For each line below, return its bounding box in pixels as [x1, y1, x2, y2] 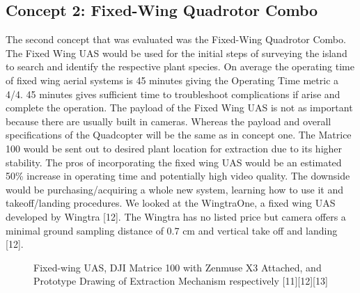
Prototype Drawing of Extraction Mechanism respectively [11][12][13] [33, 274, 328, 288]
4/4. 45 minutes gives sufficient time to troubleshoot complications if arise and [6, 86, 341, 101]
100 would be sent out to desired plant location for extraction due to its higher [6, 141, 343, 155]
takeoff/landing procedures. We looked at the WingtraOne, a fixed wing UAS [6, 196, 336, 210]
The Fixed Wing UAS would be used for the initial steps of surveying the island [6, 45, 347, 60]
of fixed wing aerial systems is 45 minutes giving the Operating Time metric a [6, 72, 339, 87]
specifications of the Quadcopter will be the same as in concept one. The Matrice [6, 127, 352, 142]
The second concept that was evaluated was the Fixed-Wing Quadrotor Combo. [6, 32, 346, 47]
